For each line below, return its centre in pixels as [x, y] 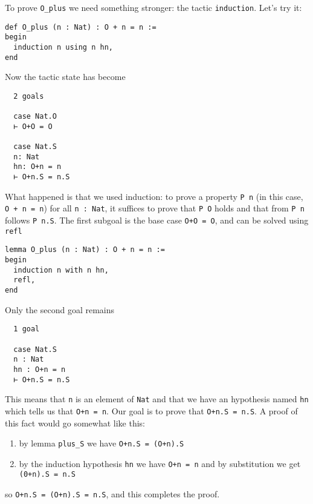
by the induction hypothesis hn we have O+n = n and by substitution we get [160, 463]
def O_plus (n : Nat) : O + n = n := [81, 27]
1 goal [27, 329]
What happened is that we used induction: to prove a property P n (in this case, [154, 196]
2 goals [29, 96]
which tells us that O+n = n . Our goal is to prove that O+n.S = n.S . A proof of [151, 410]
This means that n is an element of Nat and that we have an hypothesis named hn [157, 399]
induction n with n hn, [61, 270]
